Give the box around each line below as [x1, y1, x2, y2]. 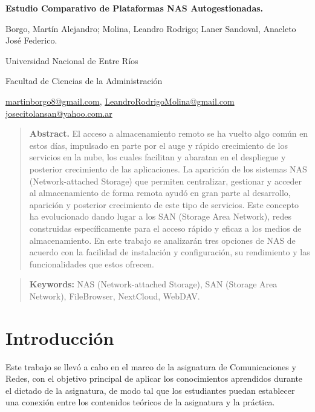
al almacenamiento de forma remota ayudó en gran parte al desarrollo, [29, 186, 291, 199]
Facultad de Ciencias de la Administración [5, 74, 163, 87]
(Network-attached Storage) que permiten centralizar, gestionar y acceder [29, 174, 302, 187]
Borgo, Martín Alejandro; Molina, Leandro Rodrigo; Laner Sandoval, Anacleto [5, 22, 296, 34]
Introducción [5, 325, 114, 350]
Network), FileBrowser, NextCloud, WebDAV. [29, 289, 200, 302]
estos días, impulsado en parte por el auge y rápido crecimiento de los [29, 139, 288, 151]
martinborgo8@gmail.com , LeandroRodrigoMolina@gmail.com [5, 94, 235, 107]
